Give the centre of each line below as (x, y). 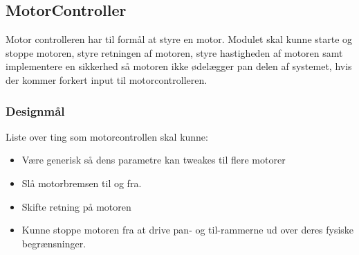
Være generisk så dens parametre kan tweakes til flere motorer (154, 160)
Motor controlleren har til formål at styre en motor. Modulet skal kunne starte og (179, 39)
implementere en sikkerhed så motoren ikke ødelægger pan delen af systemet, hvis (179, 66)
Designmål (35, 111)
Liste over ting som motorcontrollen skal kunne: (107, 136)
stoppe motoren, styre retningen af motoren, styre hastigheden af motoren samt (174, 52)
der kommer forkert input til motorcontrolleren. (107, 79)
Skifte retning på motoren (76, 206)
